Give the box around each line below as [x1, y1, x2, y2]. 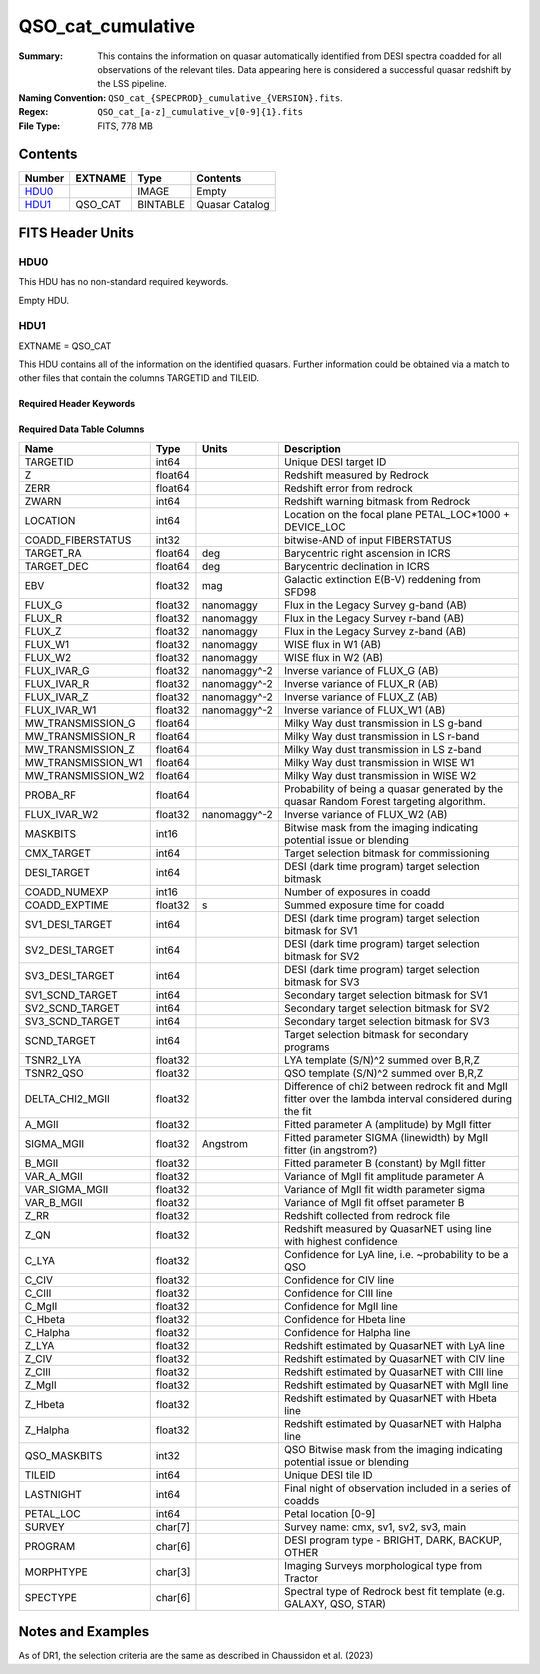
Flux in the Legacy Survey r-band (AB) [283, 611, 465, 625]
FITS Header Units [18, 224, 135, 241]
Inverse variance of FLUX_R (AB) [283, 676, 439, 690]
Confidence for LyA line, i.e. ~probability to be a [283, 1247, 509, 1261]
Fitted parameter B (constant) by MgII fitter [283, 1156, 486, 1170]
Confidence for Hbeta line [283, 1312, 406, 1326]
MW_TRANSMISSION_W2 [24, 768, 145, 782]
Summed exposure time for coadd [283, 898, 445, 912]
